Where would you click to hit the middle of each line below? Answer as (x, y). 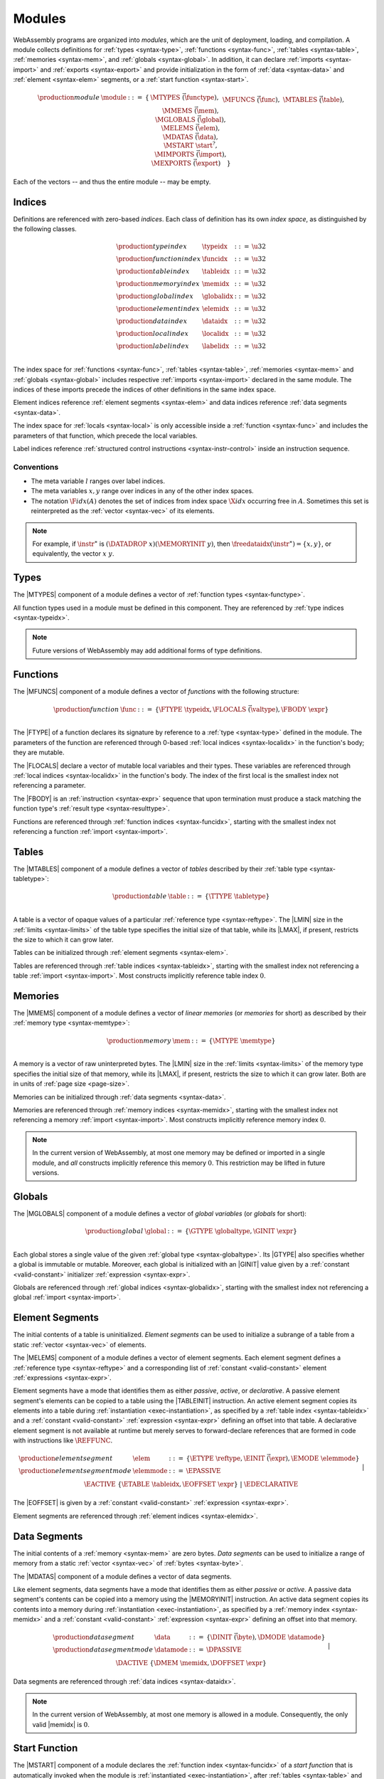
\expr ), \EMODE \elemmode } (314, 1458)
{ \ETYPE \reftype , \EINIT (225, 1458)
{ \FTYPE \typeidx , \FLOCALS (201, 709)
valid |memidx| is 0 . (61, 1724)
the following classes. (45, 229)
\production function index (159, 259)
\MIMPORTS (175, 154)
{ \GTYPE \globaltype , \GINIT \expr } (241, 1231)
